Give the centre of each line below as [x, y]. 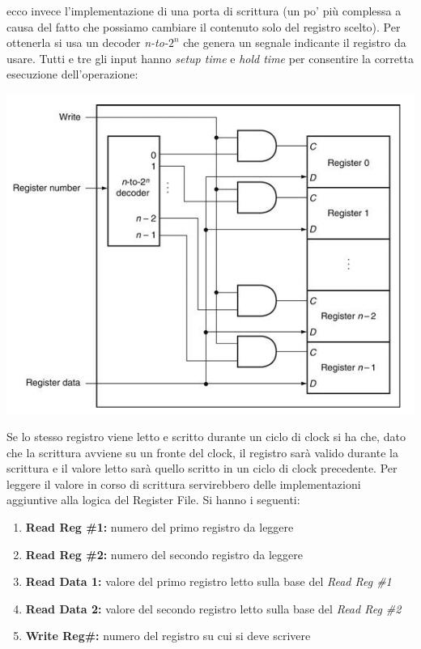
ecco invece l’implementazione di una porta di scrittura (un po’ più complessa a [204, 11]
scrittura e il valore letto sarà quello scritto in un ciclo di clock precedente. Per [202, 468]
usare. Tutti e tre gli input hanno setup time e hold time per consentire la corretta [210, 58]
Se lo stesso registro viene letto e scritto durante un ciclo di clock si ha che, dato [206, 436]
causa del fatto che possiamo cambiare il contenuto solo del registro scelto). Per [204, 26]
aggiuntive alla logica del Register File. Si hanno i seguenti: [153, 500]
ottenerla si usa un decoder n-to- [87, 42]
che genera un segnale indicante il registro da [295, 42]
